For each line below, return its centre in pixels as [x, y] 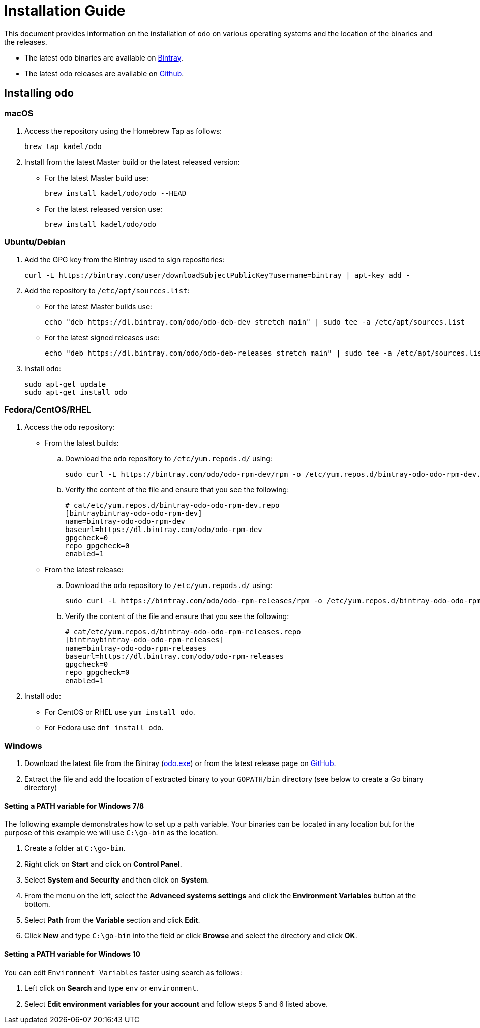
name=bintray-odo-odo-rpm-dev [125, 522]
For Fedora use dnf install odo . [104, 728]
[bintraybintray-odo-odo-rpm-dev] [134, 513]
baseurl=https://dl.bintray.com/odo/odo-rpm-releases [174, 656]
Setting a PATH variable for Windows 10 [72, 954]
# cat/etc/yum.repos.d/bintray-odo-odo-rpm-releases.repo [183, 632]
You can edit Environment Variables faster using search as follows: [123, 972]
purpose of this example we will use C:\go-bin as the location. [111, 833]
